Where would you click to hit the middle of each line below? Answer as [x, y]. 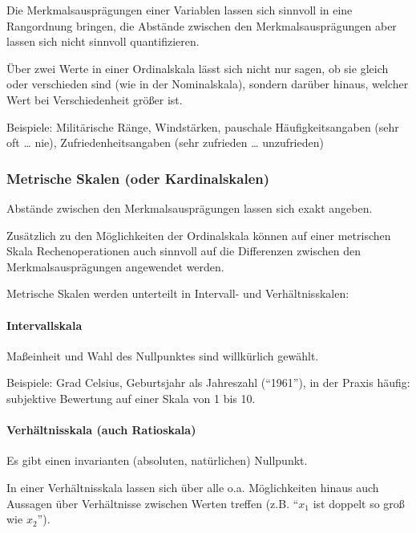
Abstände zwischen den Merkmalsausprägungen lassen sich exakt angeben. [190, 208]
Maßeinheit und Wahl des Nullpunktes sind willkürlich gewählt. [163, 355]
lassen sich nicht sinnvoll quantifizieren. [103, 41]
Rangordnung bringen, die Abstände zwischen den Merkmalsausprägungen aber [202, 25]
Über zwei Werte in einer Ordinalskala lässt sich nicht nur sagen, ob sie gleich [198, 68]
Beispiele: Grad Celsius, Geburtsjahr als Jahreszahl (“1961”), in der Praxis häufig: [208, 382]
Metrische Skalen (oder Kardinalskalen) [138, 178]
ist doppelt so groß [359, 503]
